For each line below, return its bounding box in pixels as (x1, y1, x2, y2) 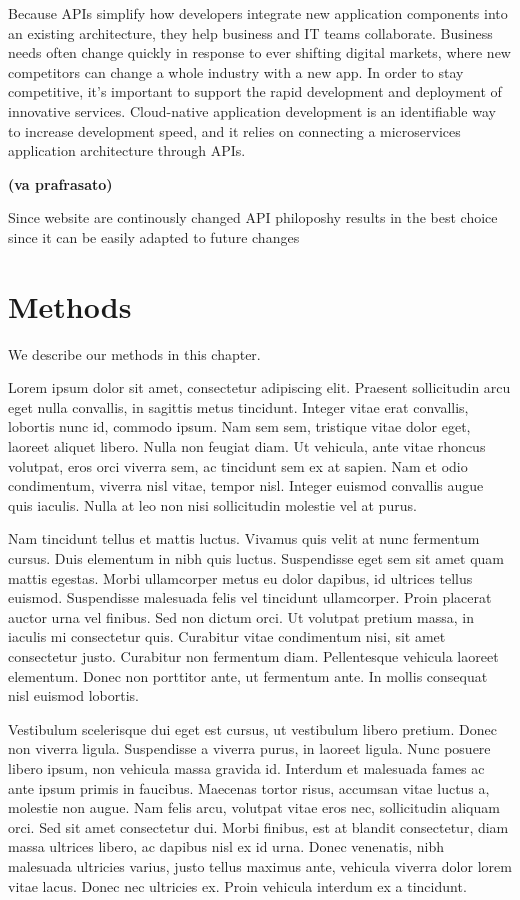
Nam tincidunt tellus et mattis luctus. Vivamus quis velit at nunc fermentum (8, 528, 480, 549)
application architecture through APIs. (8, 140, 246, 161)
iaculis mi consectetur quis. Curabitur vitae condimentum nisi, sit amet (8, 626, 446, 647)
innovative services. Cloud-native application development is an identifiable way (8, 100, 496, 121)
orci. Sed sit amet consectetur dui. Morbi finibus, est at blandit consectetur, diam (8, 816, 509, 837)
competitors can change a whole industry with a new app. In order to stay (8, 61, 464, 82)
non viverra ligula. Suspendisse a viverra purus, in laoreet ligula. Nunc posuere (8, 738, 491, 759)
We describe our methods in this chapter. (8, 343, 261, 364)
